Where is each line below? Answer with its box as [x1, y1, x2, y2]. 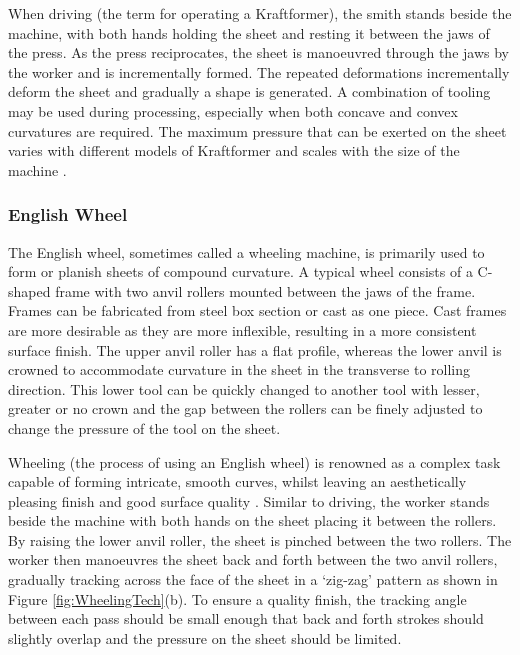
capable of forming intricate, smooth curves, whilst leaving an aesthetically [8, 471, 467, 492]
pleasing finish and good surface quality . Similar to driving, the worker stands [8, 490, 490, 511]
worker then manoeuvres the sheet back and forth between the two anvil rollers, [8, 549, 498, 570]
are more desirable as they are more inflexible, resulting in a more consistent [8, 319, 477, 340]
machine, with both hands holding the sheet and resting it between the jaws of [8, 22, 490, 43]
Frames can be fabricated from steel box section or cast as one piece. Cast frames [8, 300, 507, 321]
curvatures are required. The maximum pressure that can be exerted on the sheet [8, 120, 507, 141]
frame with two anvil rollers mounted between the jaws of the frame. [55, 280, 476, 301]
